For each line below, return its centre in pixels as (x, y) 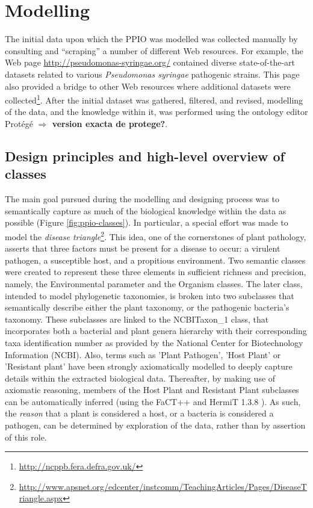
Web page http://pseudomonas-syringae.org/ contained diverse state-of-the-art (150, 62)
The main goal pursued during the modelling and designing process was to (142, 199)
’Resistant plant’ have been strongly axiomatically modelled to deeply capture (149, 366)
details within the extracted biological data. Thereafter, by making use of (140, 378)
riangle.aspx (41, 498)
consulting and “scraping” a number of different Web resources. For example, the (154, 50)
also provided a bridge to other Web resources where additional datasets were (148, 86)
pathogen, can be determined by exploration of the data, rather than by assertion (155, 425)
